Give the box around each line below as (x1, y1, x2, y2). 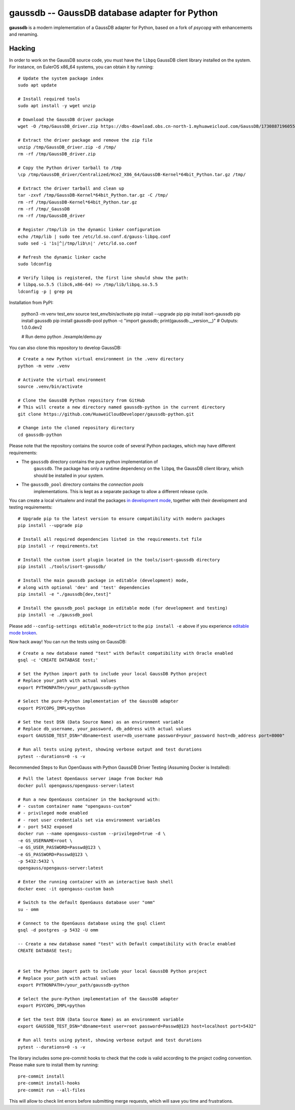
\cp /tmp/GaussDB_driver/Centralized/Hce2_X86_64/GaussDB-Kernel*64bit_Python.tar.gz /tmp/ (18, 172, 246, 177)
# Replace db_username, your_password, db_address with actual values (18, 726, 192, 731)
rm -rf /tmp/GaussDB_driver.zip (18, 151, 96, 157)
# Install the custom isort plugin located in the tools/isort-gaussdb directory (18, 557, 220, 563)
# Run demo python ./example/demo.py (21, 333, 102, 339)
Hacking (9, 44, 35, 53)
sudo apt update (18, 83, 57, 88)
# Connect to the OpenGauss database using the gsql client (18, 920, 166, 926)
